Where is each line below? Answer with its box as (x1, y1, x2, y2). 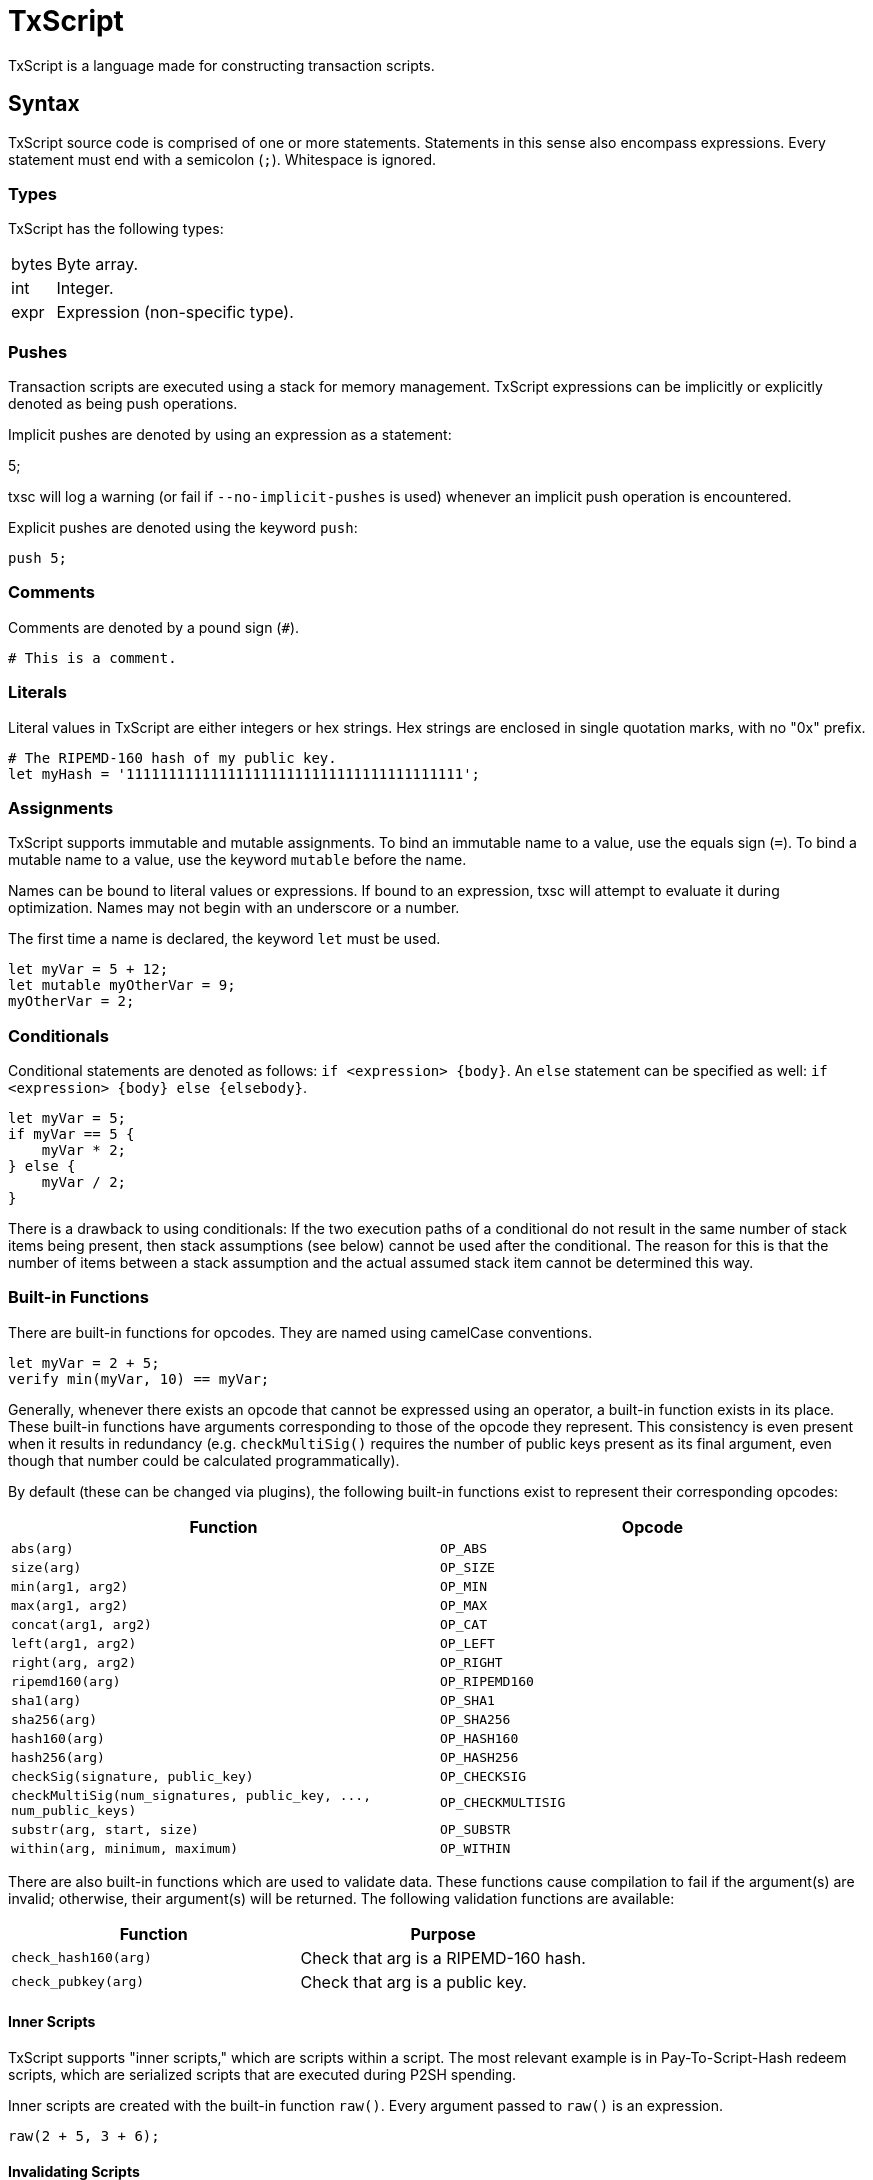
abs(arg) (11, 1540, 74, 1556)
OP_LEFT (440, 1635, 495, 1651)
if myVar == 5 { (8, 1126, 135, 1143)
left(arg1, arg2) (11, 1635, 137, 1651)
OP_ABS (440, 1540, 487, 1556)
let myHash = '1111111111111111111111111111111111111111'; (8, 765, 481, 782)
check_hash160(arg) (11, 1950, 152, 1966)
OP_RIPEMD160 (440, 1673, 534, 1689)
